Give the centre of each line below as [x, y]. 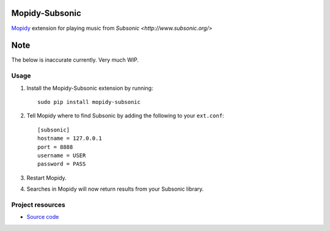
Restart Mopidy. [46, 178]
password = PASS [62, 164]
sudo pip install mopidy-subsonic [89, 102]
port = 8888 [55, 147]
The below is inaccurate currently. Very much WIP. [75, 60]
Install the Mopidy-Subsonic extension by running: [90, 88]
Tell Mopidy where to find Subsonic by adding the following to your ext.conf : [125, 116]
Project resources [38, 205]
